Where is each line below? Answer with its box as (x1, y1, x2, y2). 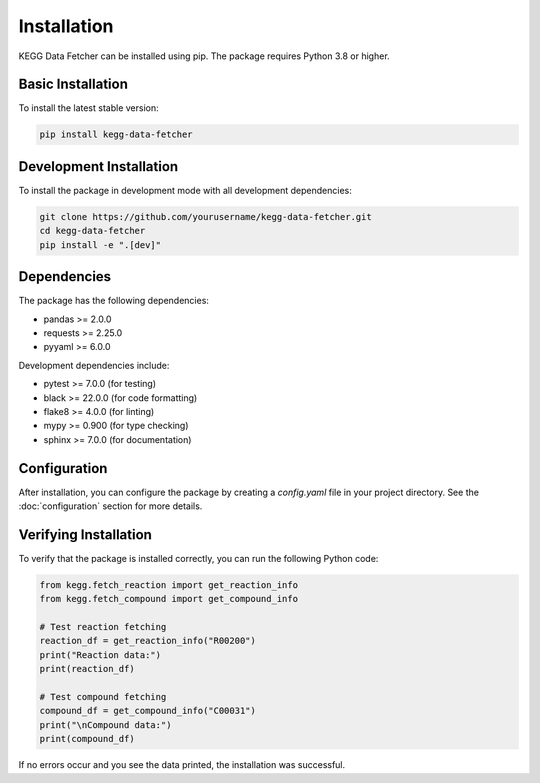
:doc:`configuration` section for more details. (18, 500, 203, 512)
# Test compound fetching (39, 691, 167, 703)
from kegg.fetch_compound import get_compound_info (39, 593, 299, 605)
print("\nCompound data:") (39, 719, 172, 730)
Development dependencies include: (18, 359, 170, 371)
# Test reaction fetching (39, 621, 167, 633)
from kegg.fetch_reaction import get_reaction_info (39, 579, 299, 590)
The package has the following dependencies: (18, 295, 210, 307)
